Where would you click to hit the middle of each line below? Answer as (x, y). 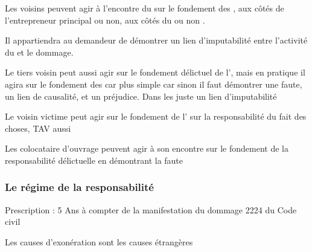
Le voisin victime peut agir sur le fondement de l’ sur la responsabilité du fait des (156, 116)
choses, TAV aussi (38, 128)
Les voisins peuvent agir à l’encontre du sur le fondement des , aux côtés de (145, 8)
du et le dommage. (39, 52)
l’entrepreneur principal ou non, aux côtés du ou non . (105, 20)
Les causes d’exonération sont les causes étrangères (99, 241)
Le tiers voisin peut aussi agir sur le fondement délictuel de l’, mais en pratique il (155, 72)
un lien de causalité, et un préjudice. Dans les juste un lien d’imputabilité (141, 96)
